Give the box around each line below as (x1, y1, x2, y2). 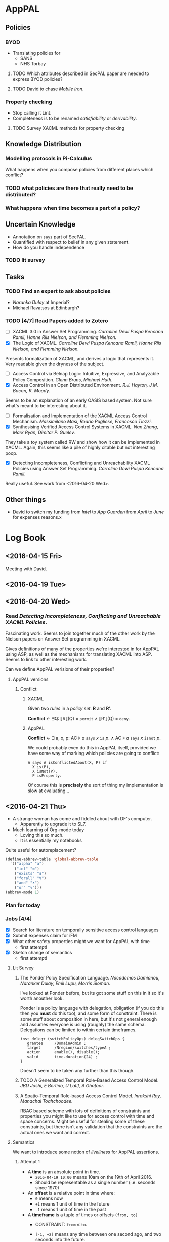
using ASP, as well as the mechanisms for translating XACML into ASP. (5, 651, 153, 657)
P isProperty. (32, 773, 62, 778)
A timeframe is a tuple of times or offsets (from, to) (27, 1212, 138, 1218)
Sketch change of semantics (12, 949, 72, 955)
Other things (5, 495, 46, 504)
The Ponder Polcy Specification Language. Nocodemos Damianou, (20, 975, 160, 981)
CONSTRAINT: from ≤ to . (35, 1222, 88, 1228)
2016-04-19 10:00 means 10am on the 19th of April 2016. (35, 1174, 153, 1180)
